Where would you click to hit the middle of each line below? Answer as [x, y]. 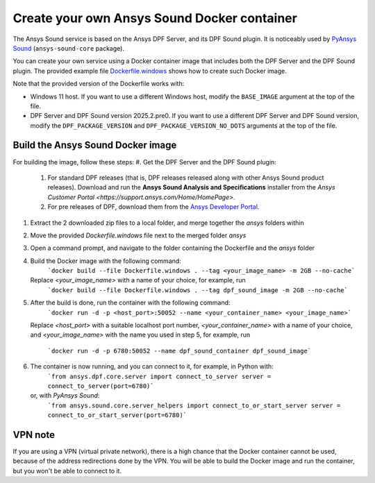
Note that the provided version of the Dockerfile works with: [99, 84]
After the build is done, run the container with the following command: [130, 303]
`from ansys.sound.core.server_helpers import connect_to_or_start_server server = [194, 405]
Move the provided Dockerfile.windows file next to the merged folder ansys [138, 235]
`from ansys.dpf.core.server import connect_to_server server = [159, 376]
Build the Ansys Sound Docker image [95, 145]
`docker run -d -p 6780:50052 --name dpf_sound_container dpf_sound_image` [180, 351]
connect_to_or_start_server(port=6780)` [117, 415]
